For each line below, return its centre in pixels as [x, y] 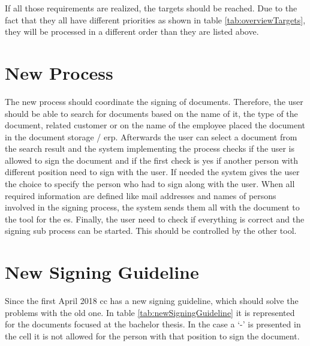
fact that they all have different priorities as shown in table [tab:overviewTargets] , [155, 19]
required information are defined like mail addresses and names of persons [141, 195]
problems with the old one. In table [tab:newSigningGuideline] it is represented [150, 312]
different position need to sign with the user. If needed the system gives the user [152, 172]
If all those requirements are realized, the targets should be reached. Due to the [151, 8]
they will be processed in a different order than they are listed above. [132, 31]
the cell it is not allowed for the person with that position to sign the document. [152, 336]
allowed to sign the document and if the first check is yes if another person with [151, 160]
